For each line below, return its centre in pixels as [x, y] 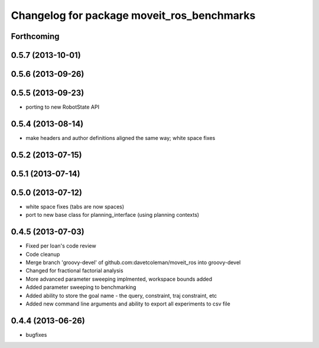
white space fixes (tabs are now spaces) [75, 206]
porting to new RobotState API [63, 107]
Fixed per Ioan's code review [61, 246]
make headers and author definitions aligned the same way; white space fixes [121, 138]
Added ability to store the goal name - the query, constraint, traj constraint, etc [121, 295]
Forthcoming [35, 36]
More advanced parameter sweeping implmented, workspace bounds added [119, 279]
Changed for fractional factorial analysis [74, 271]
